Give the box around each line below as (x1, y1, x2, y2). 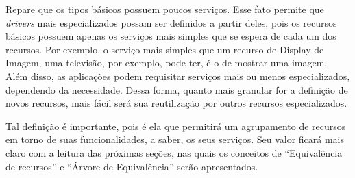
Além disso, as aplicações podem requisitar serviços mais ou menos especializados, (5, 68, 350, 83)
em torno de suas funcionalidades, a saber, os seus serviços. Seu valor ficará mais (5, 132, 345, 147)
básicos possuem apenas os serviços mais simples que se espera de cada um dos (5, 29, 336, 43)
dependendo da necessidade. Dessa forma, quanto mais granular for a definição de (5, 82, 348, 97)
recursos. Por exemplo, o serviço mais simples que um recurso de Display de (5, 42, 324, 56)
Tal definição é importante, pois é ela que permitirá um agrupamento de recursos (5, 118, 346, 133)
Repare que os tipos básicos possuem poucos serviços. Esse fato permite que (5, 2, 324, 16)
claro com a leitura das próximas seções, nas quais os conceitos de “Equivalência (5, 145, 343, 160)
